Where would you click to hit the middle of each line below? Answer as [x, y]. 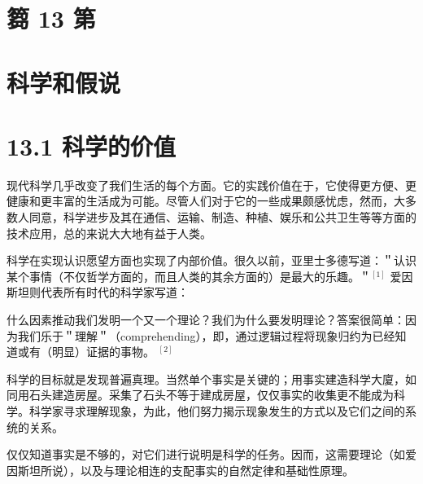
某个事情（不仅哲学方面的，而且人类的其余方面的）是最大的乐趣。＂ [189, 276]
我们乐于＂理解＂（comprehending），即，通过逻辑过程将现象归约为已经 [206, 335]
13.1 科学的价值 [91, 145]
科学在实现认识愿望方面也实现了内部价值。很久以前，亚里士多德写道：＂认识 [211, 260]
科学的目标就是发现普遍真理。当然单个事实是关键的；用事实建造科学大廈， [206, 378]
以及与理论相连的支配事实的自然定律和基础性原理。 [217, 470]
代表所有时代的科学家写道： [114, 292]
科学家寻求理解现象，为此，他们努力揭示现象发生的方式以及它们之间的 [217, 411]
